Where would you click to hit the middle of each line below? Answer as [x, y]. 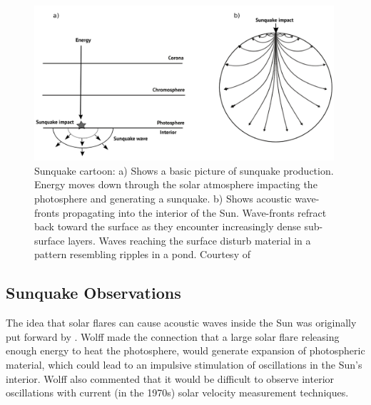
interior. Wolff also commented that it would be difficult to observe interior [170, 378]
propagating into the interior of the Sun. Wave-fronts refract [194, 212]
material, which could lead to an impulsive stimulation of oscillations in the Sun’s [184, 364]
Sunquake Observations [93, 293]
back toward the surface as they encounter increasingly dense [168, 226]
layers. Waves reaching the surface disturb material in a [189, 240]
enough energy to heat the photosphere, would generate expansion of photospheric [185, 350]
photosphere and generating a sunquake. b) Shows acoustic [163, 199]
